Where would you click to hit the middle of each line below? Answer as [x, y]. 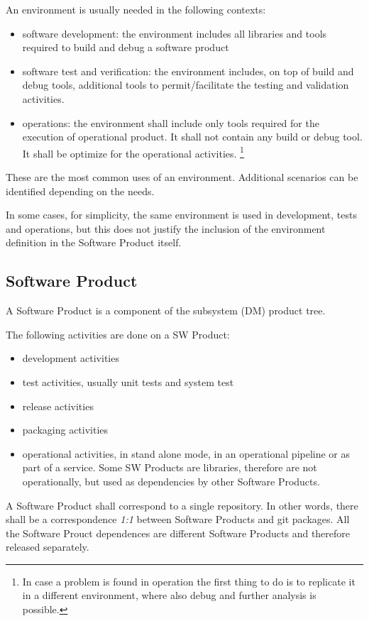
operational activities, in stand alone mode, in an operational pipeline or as [186, 453]
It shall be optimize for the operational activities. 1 [133, 152]
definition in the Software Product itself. [94, 242]
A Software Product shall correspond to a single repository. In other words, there [182, 505]
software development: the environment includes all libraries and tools [175, 33]
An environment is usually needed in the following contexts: [136, 9]
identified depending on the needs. [80, 191]
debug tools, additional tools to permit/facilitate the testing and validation [186, 85]
